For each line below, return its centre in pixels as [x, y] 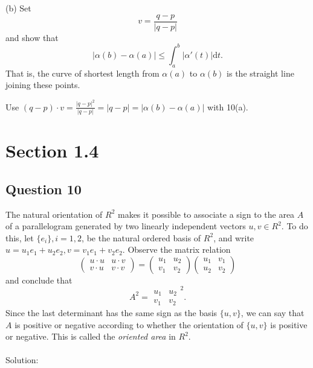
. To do [295, 226]
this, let [20, 237]
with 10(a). [228, 106]
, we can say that [273, 312]
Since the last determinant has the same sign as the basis [111, 312]
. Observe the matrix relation [176, 249]
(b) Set [18, 8]
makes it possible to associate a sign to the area [206, 214]
